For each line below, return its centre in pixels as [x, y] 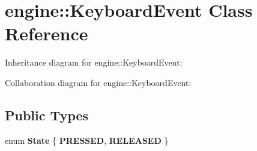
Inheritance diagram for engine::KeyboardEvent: [94, 62]
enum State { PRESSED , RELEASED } [87, 140]
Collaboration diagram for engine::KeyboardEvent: [98, 82]
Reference [47, 33]
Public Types [47, 115]
